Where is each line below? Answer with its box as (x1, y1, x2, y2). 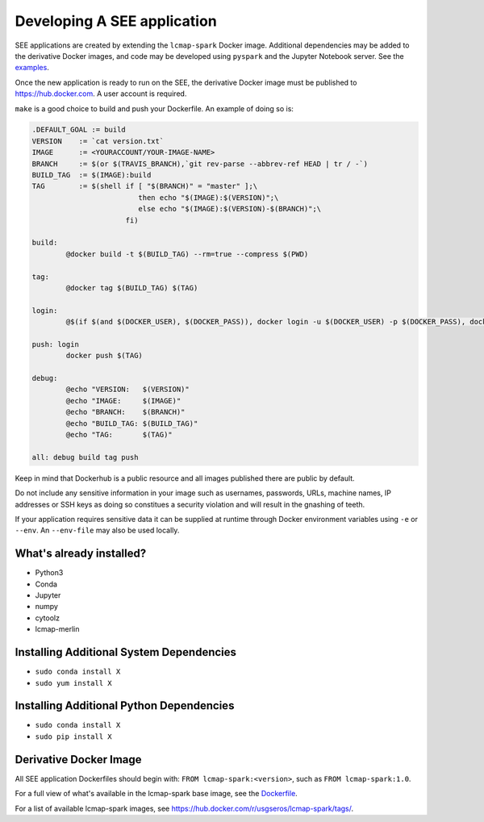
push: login (31, 340, 80, 348)
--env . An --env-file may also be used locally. (15, 525, 180, 536)
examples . (15, 63, 50, 73)
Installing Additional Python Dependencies (15, 699, 235, 713)
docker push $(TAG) (65, 351, 143, 361)
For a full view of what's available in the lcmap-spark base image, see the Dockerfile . (15, 789, 298, 799)
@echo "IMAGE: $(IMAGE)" (65, 396, 181, 405)
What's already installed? (15, 547, 147, 561)
